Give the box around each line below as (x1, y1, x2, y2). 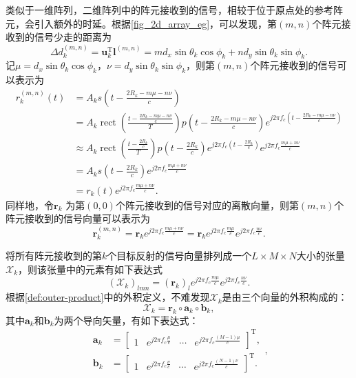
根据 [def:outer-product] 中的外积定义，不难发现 (6, 290, 210, 304)
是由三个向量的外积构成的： (222, 290, 348, 304)
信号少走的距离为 (34, 30, 112, 44)
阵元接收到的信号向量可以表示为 (6, 211, 150, 226)
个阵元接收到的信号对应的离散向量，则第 (115, 197, 299, 212)
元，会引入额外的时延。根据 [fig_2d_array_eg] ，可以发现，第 (6, 16, 278, 30)
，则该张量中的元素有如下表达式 (18, 261, 163, 276)
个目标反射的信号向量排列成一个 (107, 248, 252, 263)
